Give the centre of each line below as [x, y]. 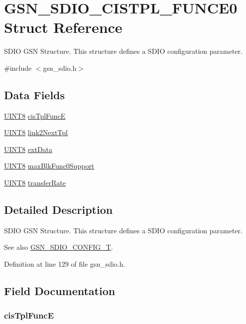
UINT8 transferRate [35, 183]
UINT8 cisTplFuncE [35, 115]
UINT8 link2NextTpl [36, 132]
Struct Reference [63, 27]
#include [18, 68]
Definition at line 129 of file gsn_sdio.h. [65, 264]
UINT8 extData [28, 149]
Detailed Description [59, 210]
